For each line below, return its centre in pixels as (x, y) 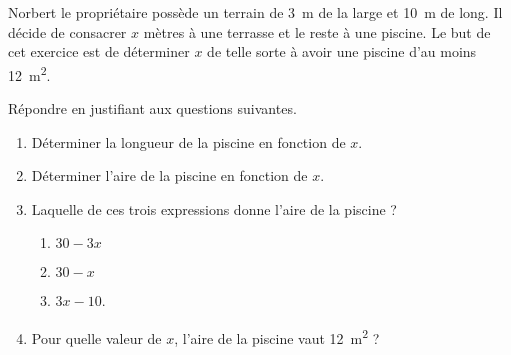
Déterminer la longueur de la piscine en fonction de (188, 141)
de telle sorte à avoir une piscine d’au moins (342, 51)
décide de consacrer (67, 31)
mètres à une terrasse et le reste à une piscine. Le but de (317, 31)
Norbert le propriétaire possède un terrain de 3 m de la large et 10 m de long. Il (255, 12)
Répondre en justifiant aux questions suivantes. (152, 108)
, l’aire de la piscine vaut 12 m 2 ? (277, 336)
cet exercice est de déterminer (99, 51)
